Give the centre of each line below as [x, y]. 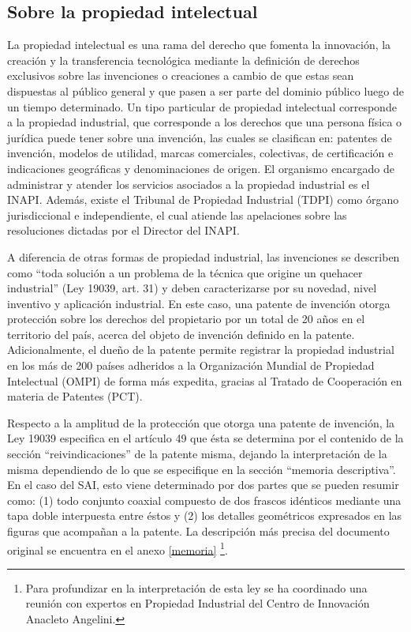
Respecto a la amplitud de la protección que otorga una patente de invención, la [201, 422]
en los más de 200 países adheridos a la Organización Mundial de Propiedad [191, 365]
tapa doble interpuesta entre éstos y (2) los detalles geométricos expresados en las [205, 515]
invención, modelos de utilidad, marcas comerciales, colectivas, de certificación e [200, 153]
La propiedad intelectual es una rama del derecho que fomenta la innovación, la [199, 45]
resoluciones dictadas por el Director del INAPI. [123, 230]
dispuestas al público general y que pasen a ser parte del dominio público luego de [205, 90]
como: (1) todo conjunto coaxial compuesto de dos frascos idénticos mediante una [204, 500]
